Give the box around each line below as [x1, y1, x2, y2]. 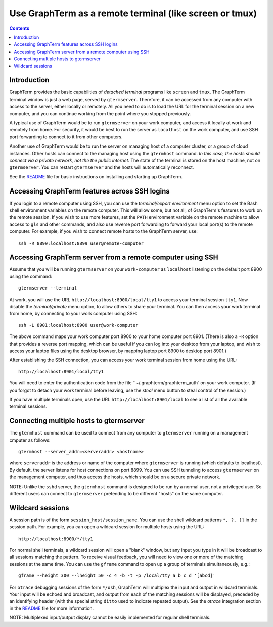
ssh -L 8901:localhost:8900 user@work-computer [18, 322, 139, 328]
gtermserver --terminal [18, 285, 77, 291]
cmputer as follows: [9, 437, 51, 443]
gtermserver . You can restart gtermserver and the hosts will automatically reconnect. [9, 164, 194, 170]
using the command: [9, 273, 53, 279]
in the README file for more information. [9, 605, 94, 611]
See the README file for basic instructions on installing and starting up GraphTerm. [9, 173, 183, 179]
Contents [9, 25, 30, 31]
